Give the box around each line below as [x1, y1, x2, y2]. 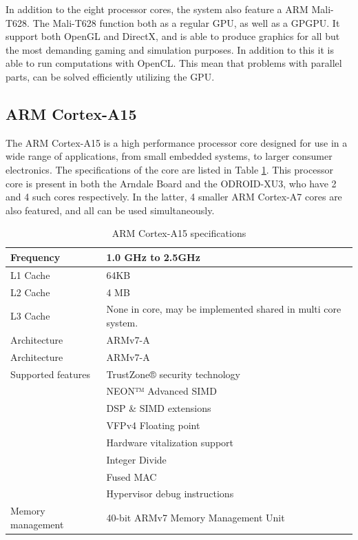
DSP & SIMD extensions [106, 401, 211, 415]
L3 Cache [10, 309, 50, 323]
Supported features [10, 366, 91, 381]
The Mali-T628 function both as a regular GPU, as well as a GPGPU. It [32, 15, 340, 30]
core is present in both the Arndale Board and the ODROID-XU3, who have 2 [6, 176, 337, 190]
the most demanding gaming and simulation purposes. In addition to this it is [6, 42, 334, 56]
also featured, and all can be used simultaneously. [6, 202, 215, 217]
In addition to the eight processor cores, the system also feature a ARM [6, 2, 308, 16]
